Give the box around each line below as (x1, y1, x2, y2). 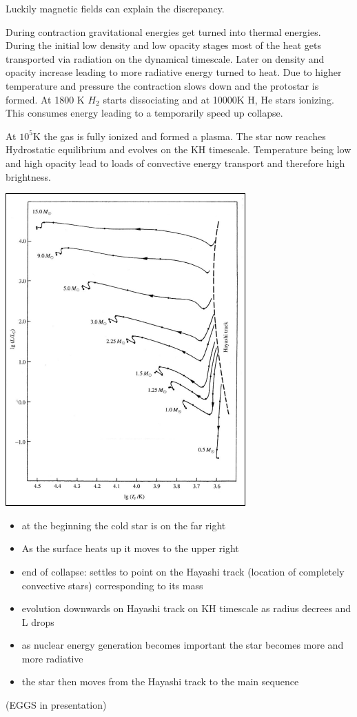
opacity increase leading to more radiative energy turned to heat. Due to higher (6, 65, 342, 79)
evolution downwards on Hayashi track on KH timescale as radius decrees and (21, 601, 351, 616)
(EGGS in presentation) (6, 698, 107, 712)
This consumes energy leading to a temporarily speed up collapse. (6, 106, 283, 120)
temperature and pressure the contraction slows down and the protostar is (6, 78, 319, 92)
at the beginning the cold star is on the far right (21, 518, 226, 532)
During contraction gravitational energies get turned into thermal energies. (6, 24, 321, 39)
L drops (21, 614, 54, 629)
